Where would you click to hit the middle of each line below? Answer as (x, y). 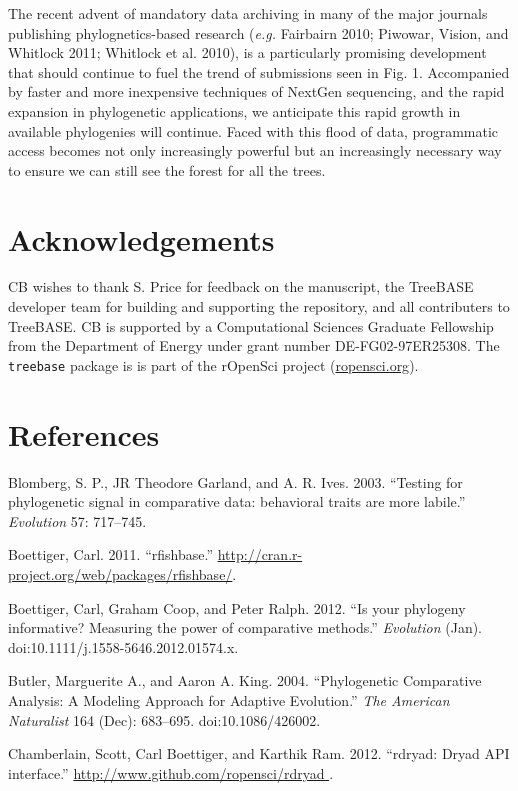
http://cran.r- (260, 554)
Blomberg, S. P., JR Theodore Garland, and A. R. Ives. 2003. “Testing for (235, 481)
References (84, 433)
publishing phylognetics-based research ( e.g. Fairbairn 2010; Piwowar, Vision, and (258, 32)
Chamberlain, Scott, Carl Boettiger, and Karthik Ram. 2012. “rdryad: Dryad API (259, 753)
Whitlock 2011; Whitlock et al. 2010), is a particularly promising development (247, 52)
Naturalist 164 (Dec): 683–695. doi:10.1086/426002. (164, 719)
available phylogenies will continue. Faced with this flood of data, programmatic (253, 130)
